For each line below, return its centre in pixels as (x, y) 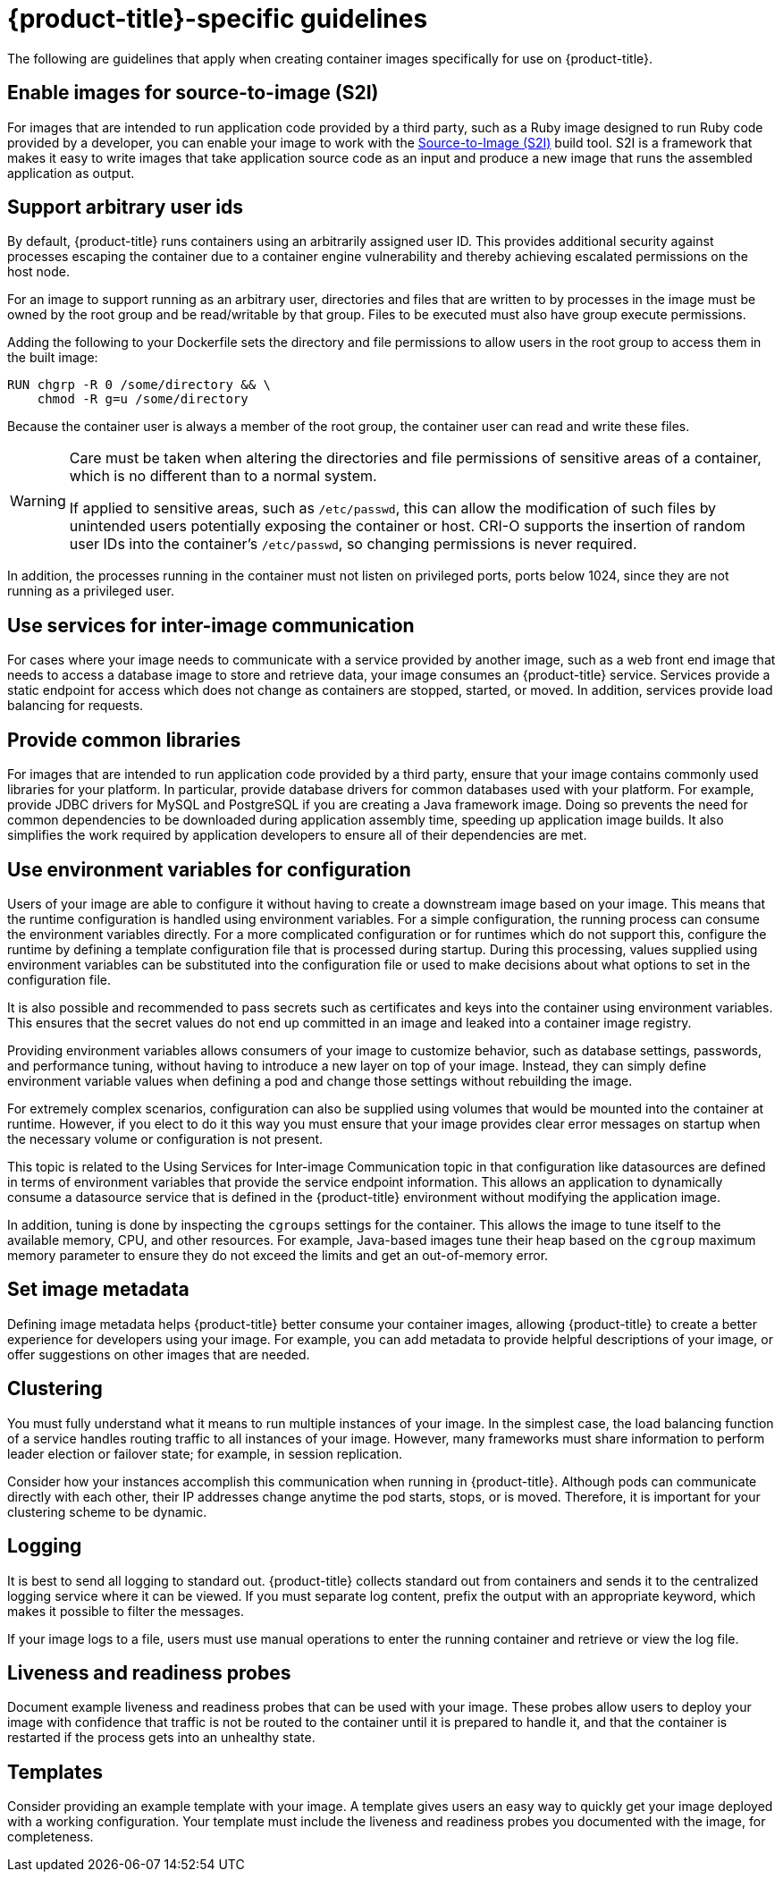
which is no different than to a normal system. (223, 476)
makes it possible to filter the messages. (126, 1611)
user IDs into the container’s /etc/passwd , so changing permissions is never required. (353, 544)
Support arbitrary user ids (126, 207)
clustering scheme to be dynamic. (107, 1511)
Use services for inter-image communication (211, 625)
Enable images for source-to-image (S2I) (193, 93)
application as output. (71, 173)
